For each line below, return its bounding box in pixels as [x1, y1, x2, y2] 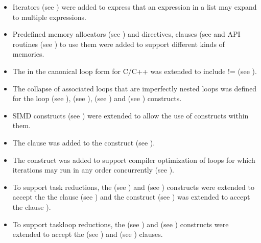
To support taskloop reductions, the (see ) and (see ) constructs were [12, 218, 229, 229]
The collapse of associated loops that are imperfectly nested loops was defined [12, 83, 257, 93]
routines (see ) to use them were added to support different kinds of [12, 38, 225, 49]
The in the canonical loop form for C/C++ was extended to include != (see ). [12, 65, 257, 76]
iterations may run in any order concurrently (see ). [12, 164, 174, 175]
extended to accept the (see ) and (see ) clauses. [12, 229, 163, 239]
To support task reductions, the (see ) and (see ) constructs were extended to [12, 181, 254, 192]
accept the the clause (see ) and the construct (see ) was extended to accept [12, 191, 250, 202]
